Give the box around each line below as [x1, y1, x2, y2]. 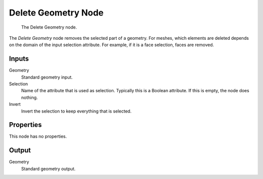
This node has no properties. [9, 133, 67, 139]
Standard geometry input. [21, 74, 73, 80]
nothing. [21, 95, 38, 100]
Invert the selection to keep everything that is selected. [21, 108, 131, 114]
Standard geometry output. [21, 165, 75, 172]
